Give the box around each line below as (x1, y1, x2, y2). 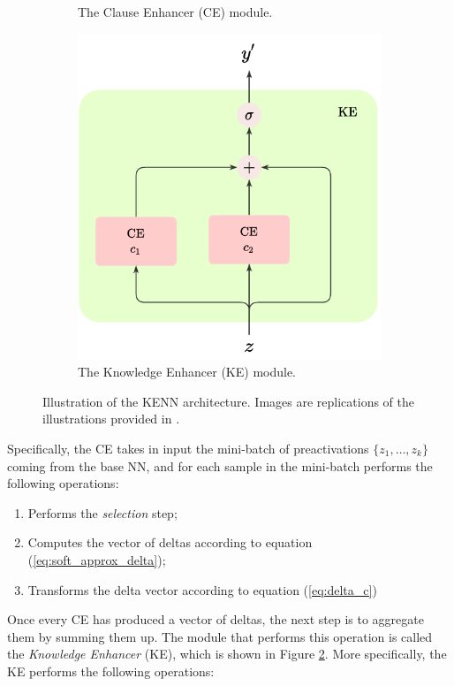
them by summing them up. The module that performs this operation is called (7, 627, 433, 645)
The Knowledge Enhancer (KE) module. (78, 362, 297, 381)
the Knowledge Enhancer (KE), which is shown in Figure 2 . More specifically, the (7, 644, 447, 663)
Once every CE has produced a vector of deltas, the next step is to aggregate (7, 610, 424, 629)
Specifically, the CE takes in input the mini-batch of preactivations (7, 438, 369, 457)
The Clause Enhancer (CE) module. (78, 3, 273, 20)
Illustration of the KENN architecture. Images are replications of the (42, 392, 415, 410)
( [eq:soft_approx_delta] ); (27, 550, 166, 568)
